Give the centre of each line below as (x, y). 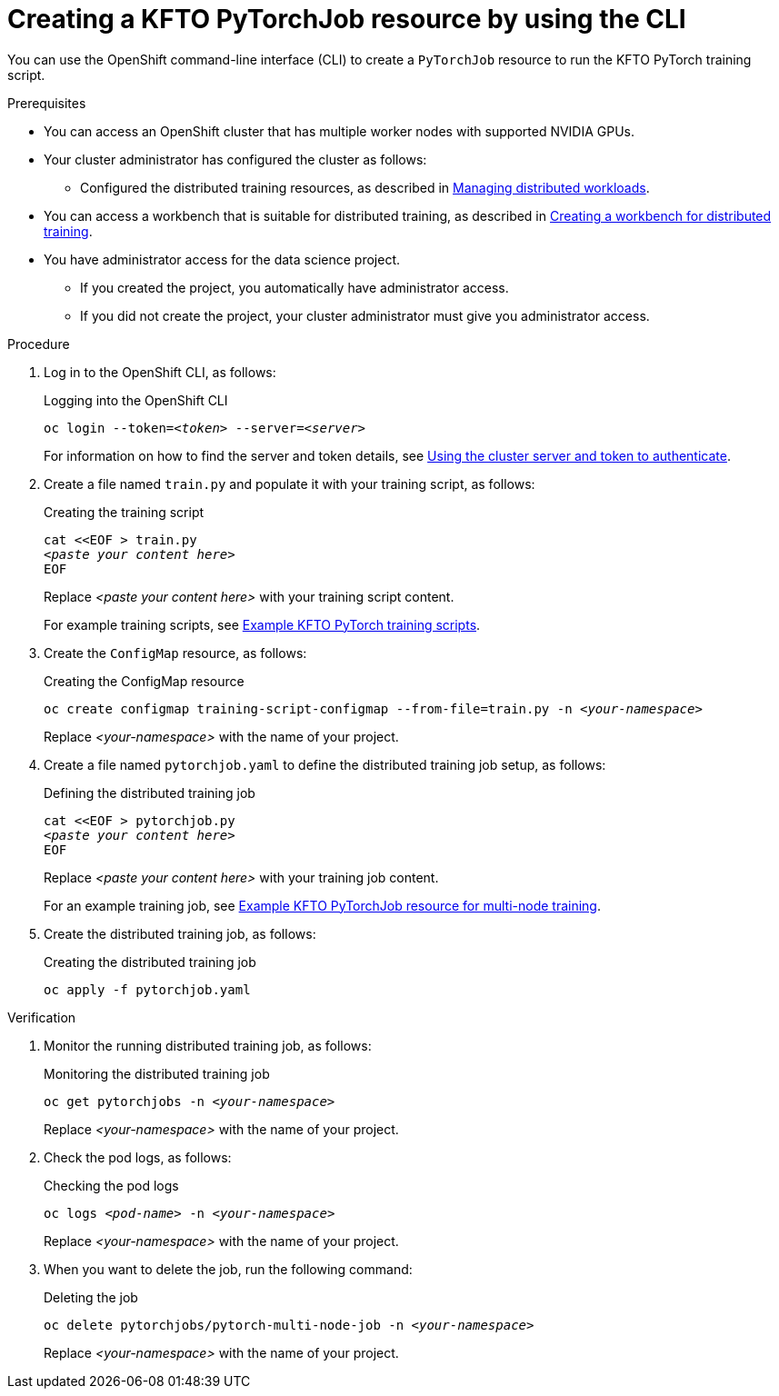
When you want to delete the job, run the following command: (228, 1269)
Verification (42, 1017)
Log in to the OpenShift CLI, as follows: (160, 372)
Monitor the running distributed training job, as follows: (208, 1045)
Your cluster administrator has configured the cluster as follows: (235, 159)
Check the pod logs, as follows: (138, 1157)
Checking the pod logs (111, 1185)
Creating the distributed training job (150, 962)
